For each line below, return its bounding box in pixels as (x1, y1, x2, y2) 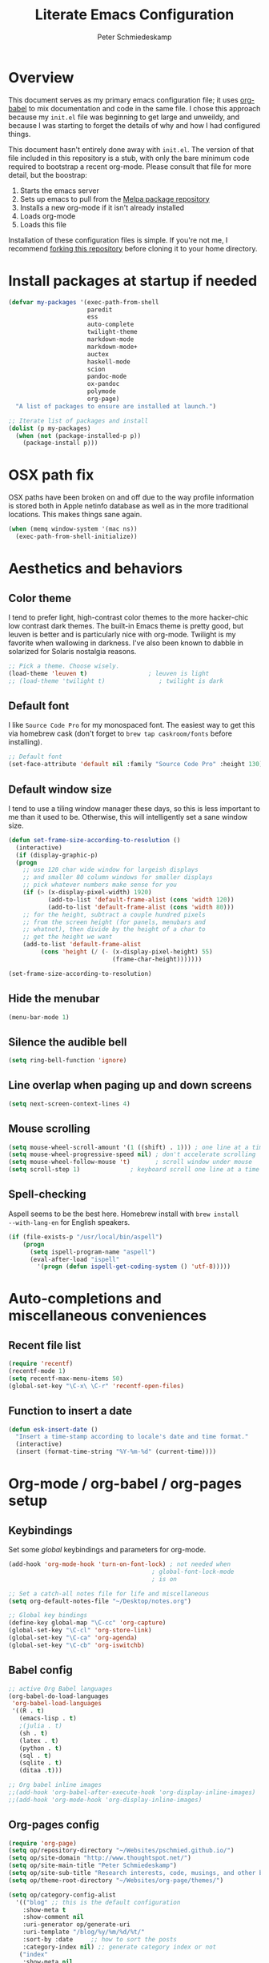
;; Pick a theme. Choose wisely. (8, 662, 120, 670)
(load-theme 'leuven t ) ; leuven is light (8, 669, 210, 677)
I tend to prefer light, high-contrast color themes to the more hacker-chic (8, 612, 249, 622)
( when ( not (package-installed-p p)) (15, 432, 142, 440)
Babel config (8, 1664, 74, 1677)
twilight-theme (86, 328, 138, 336)
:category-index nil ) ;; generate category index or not (22, 1943, 217, 1951)
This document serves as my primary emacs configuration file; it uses (8, 94, 239, 105)
